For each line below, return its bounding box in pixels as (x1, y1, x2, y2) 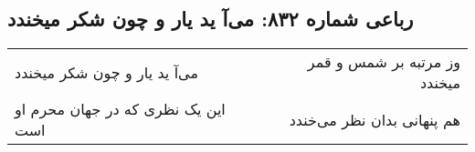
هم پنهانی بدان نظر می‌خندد (289, 108, 460, 130)
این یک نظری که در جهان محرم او (15, 98, 226, 120)
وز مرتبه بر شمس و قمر (307, 51, 460, 73)
